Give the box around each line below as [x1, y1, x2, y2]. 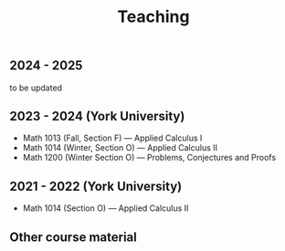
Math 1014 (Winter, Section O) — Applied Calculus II [22, 142, 217, 153]
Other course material [9, 229, 137, 245]
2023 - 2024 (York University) [9, 109, 185, 124]
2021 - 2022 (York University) [9, 178, 183, 193]
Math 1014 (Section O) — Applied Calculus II [22, 203, 189, 214]
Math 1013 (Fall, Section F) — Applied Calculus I [22, 132, 203, 143]
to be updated [9, 82, 62, 93]
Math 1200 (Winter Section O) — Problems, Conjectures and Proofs [22, 152, 277, 163]
